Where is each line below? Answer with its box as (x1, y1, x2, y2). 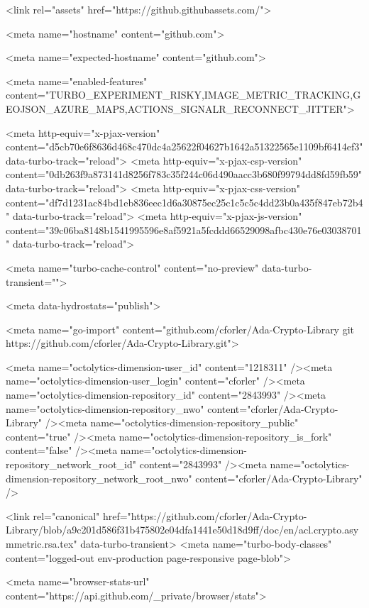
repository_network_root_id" (6, 457, 137, 472)
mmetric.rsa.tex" (6, 536, 77, 551)
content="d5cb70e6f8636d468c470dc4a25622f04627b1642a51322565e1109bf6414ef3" (6, 139, 363, 154)
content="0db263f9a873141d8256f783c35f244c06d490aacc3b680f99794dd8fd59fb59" (6, 167, 363, 182)
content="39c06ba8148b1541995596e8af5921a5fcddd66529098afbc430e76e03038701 (6, 222, 362, 237)
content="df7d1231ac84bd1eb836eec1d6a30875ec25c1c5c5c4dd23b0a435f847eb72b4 (6, 194, 363, 209)
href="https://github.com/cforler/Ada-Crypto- (102, 508, 307, 523)
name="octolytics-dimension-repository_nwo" (6, 401, 204, 416)
